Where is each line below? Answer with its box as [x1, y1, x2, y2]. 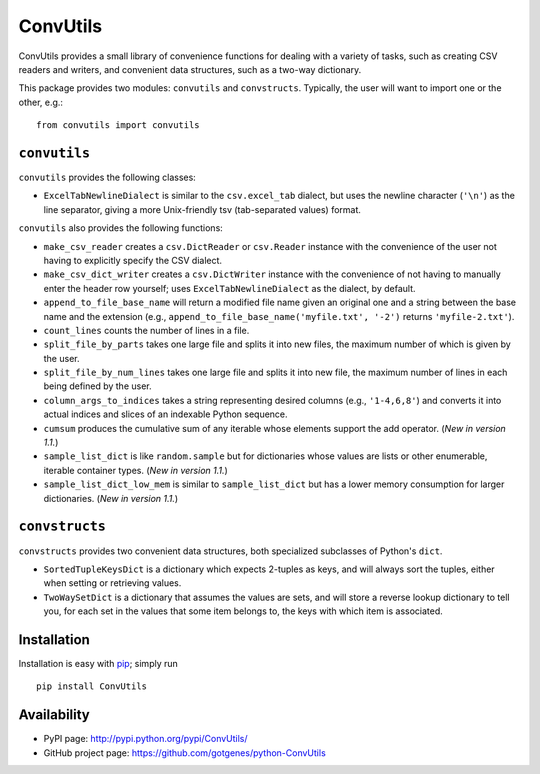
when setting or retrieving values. [43, 577, 182, 589]
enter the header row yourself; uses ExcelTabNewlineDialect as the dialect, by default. [43, 282, 416, 294]
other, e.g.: [18, 96, 64, 108]
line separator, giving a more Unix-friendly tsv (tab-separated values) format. [43, 203, 362, 215]
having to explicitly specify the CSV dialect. [43, 254, 223, 266]
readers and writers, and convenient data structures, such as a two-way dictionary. [18, 63, 362, 75]
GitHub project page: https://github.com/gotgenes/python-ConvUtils [43, 746, 327, 759]
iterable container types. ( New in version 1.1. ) [43, 464, 229, 476]
